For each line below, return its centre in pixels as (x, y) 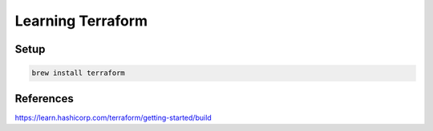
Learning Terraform (81, 21)
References (44, 99)
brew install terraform (79, 73)
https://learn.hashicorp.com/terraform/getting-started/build (113, 117)
